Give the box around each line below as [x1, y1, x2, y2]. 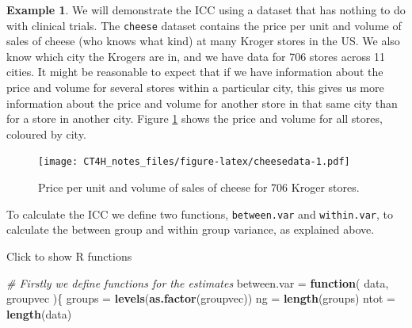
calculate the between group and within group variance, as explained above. [6, 221, 375, 238]
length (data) [6, 305, 72, 322]
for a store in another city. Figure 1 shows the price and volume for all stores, [6, 110, 383, 127]
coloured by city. [6, 125, 86, 142]
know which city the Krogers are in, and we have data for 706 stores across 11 [6, 48, 386, 64]
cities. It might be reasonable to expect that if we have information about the [6, 63, 383, 80]
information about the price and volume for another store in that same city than [6, 94, 398, 111]
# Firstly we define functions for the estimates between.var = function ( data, [6, 274, 389, 291]
